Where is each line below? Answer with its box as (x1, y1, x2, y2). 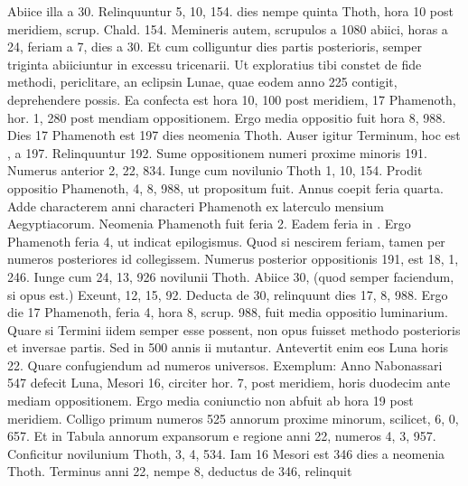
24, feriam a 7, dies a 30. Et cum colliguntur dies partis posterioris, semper (7, 37, 422, 56)
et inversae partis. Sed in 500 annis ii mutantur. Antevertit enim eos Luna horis (7, 338, 449, 357)
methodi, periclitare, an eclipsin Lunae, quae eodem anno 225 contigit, (7, 72, 398, 91)
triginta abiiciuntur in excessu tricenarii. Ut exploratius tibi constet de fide (7, 54, 422, 73)
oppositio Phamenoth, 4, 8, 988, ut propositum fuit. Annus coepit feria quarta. (7, 178, 444, 197)
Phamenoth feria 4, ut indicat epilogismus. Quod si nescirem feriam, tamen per (7, 231, 445, 250)
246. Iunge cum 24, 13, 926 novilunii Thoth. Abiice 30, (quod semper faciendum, (7, 266, 454, 285)
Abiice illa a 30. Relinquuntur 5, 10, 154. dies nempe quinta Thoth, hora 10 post (7, 2, 454, 20)
